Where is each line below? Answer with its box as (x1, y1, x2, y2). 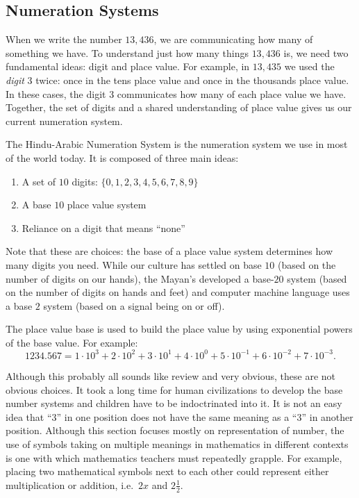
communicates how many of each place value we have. (117, 86, 347, 101)
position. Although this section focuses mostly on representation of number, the (6, 423, 344, 438)
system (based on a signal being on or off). (43, 298, 225, 313)
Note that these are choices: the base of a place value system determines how (6, 244, 333, 258)
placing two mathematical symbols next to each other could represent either (6, 464, 329, 479)
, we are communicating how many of (153, 32, 313, 47)
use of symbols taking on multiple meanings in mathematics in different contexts (6, 436, 349, 451)
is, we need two (283, 45, 349, 60)
